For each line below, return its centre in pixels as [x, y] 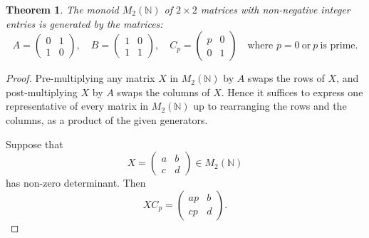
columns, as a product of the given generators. [107, 119]
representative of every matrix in [77, 106]
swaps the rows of [286, 78]
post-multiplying [42, 92]
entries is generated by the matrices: [84, 23]
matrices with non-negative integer [275, 9]
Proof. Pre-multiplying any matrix [80, 78]
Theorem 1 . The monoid [62, 9]
